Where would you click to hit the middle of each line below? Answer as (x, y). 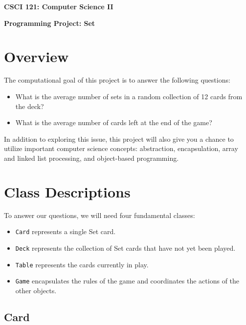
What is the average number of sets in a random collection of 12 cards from (129, 96)
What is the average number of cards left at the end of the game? (114, 122)
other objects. (36, 290)
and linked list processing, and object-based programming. (91, 158)
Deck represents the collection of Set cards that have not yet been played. (125, 248)
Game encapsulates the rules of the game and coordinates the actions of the (127, 281)
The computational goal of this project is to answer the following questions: (117, 80)
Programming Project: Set (50, 23)
